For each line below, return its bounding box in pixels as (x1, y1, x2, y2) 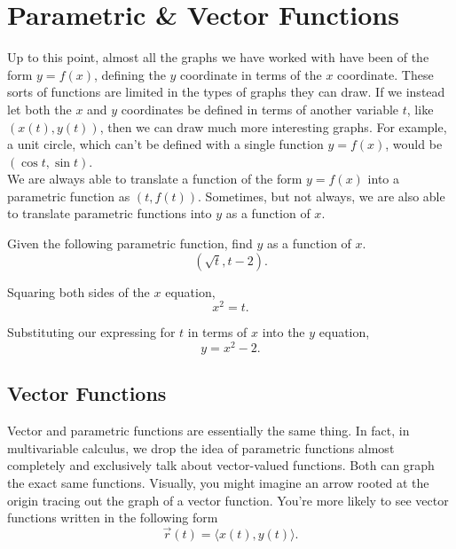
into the (262, 323, 305, 341)
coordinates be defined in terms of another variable (121, 99, 399, 118)
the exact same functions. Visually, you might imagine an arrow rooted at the (7, 473, 429, 491)
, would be (385, 135, 443, 153)
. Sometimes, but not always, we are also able (198, 186, 445, 205)
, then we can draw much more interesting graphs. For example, (99, 117, 447, 136)
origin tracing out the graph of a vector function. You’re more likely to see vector (7, 490, 449, 509)
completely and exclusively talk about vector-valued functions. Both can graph (7, 456, 435, 474)
